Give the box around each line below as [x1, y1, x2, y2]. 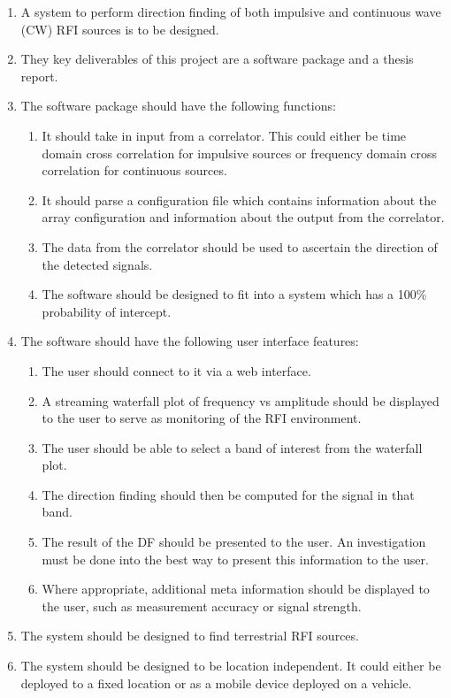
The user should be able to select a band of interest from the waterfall [42, 438, 423, 456]
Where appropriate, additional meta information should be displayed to [42, 579, 430, 598]
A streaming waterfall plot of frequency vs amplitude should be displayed [42, 391, 440, 410]
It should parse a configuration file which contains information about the [42, 190, 437, 209]
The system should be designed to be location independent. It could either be [20, 656, 441, 675]
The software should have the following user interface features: [20, 332, 359, 350]
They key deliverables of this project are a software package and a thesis [20, 50, 414, 68]
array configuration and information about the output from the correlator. [42, 208, 445, 226]
